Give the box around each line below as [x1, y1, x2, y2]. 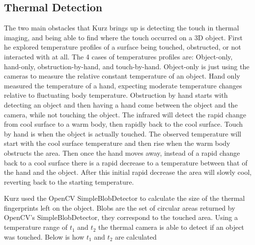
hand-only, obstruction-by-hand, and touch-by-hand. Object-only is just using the [4, 61, 250, 71]
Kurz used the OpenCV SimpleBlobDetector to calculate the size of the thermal [4, 193, 245, 203]
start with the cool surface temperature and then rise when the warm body [4, 138, 230, 148]
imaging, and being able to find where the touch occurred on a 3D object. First [4, 32, 243, 42]
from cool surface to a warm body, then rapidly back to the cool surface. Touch [4, 119, 243, 129]
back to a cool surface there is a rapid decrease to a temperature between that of [4, 157, 248, 167]
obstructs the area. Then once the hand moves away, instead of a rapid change [4, 147, 240, 158]
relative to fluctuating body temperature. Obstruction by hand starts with [4, 90, 228, 100]
